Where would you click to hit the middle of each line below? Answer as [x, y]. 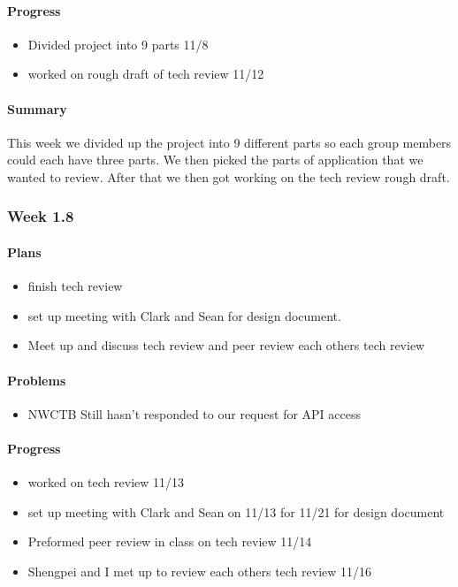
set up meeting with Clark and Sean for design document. [184, 315]
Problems [37, 380]
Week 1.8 [41, 216]
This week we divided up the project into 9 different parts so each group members [229, 142]
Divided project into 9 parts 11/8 [118, 44]
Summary [37, 108]
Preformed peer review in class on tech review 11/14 [170, 541]
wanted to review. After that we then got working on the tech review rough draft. [229, 176]
